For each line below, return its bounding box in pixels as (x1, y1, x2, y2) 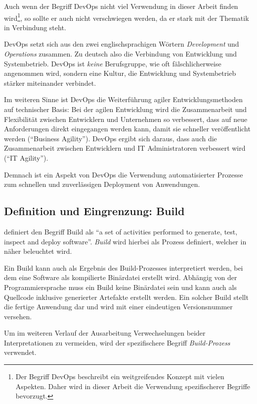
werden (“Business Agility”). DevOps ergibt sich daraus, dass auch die (4, 133, 217, 143)
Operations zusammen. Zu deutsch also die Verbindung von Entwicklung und (4, 49, 237, 59)
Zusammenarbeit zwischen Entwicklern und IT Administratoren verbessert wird (4, 143, 246, 153)
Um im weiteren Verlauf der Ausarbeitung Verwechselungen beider (4, 328, 206, 338)
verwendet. (4, 347, 37, 357)
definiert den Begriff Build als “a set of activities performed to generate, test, (4, 226, 238, 236)
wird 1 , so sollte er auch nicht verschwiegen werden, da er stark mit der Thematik (4, 11, 249, 23)
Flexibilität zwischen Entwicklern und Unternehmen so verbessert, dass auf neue (4, 114, 248, 124)
